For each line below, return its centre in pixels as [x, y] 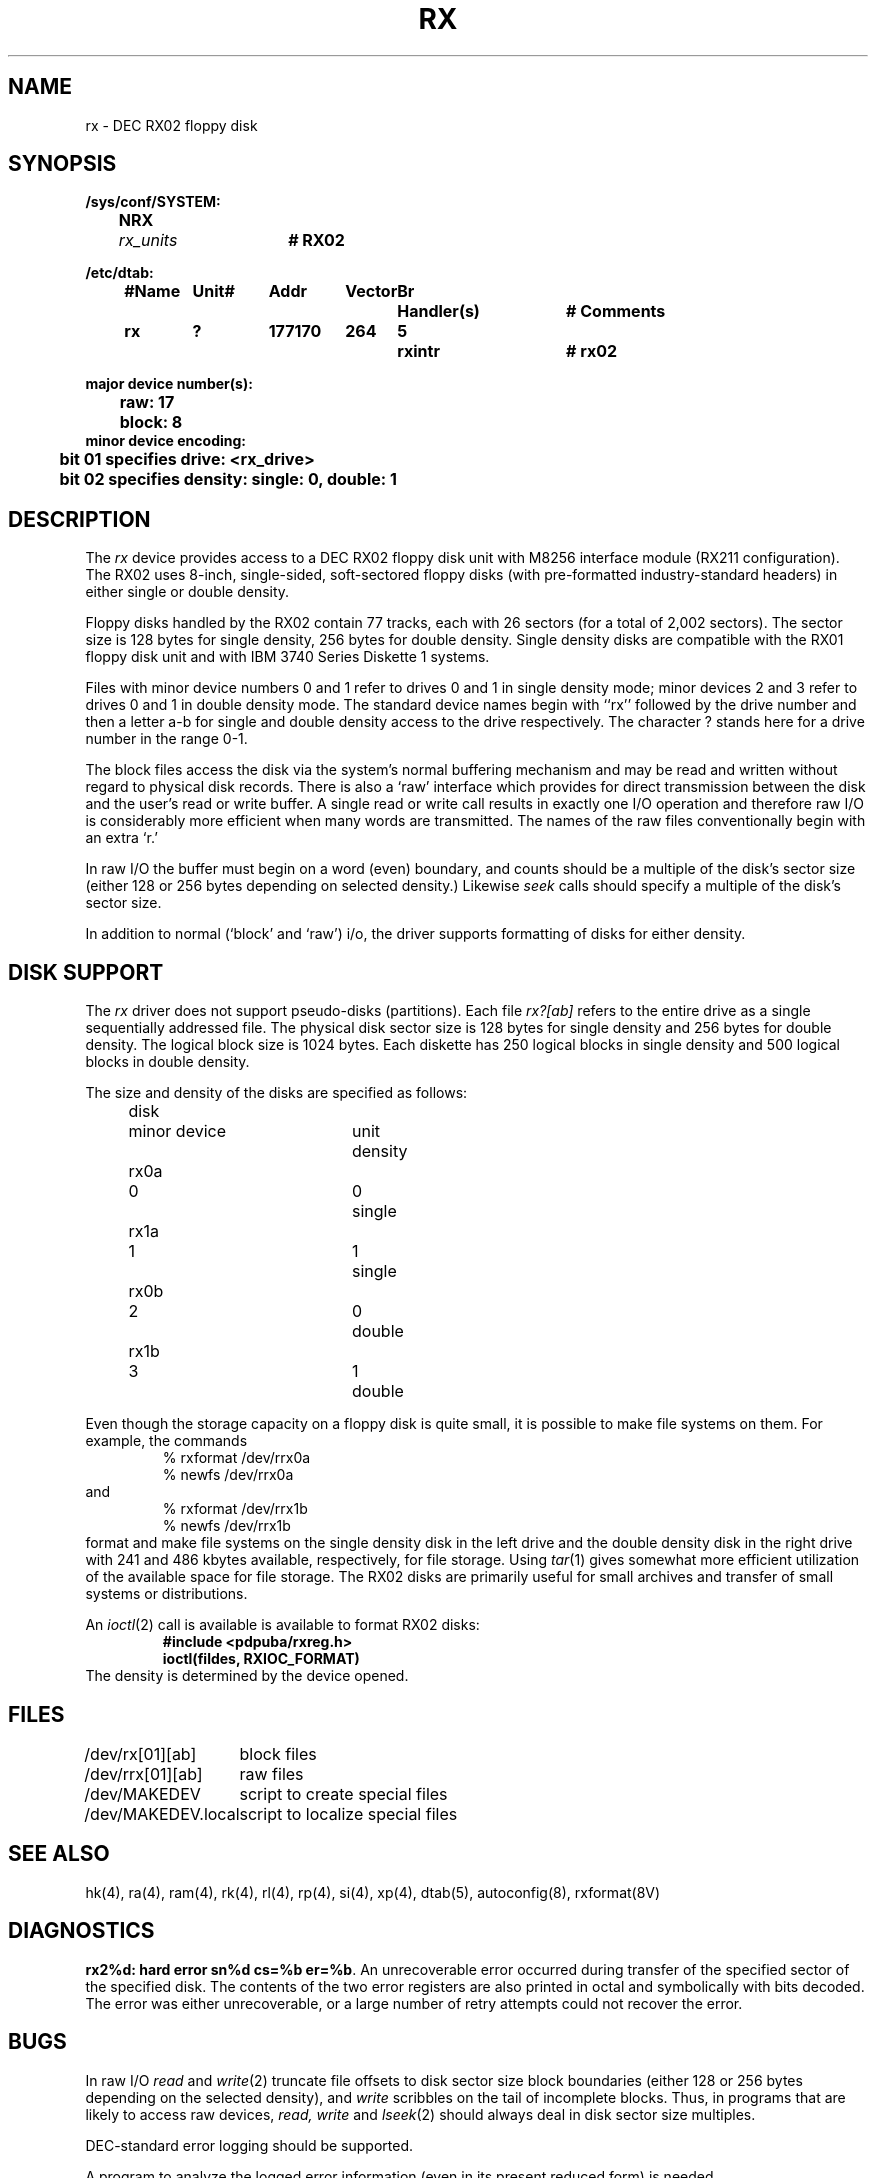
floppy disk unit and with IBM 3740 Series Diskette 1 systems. [287, 657]
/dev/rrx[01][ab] [143, 1773]
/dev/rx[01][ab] [140, 1753]
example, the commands [166, 1441]
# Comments [616, 311]
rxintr [418, 351]
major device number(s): [169, 384]
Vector [371, 291]
